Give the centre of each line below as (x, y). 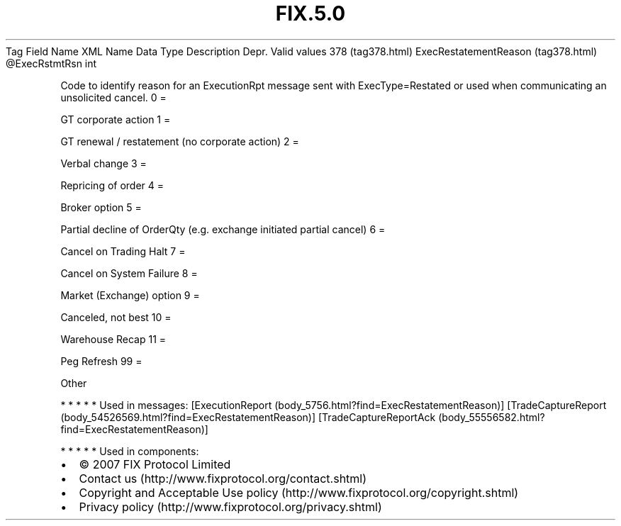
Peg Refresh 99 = (101, 361)
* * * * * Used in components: (130, 451)
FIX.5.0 (310, 13)
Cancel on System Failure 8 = (129, 273)
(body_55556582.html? (492, 417)
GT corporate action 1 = (116, 119)
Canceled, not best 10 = (116, 317)
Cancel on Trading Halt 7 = (123, 251)
